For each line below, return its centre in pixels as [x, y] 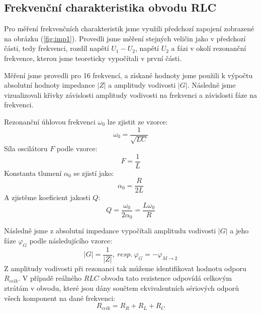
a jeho [239, 231]
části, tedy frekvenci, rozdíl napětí [57, 48]
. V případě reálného [50, 278]
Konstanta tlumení [33, 173]
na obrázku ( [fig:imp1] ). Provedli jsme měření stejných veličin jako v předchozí [125, 38]
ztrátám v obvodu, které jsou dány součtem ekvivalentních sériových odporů [122, 288]
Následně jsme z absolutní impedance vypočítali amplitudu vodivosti [110, 231]
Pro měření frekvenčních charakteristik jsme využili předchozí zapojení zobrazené [129, 28]
